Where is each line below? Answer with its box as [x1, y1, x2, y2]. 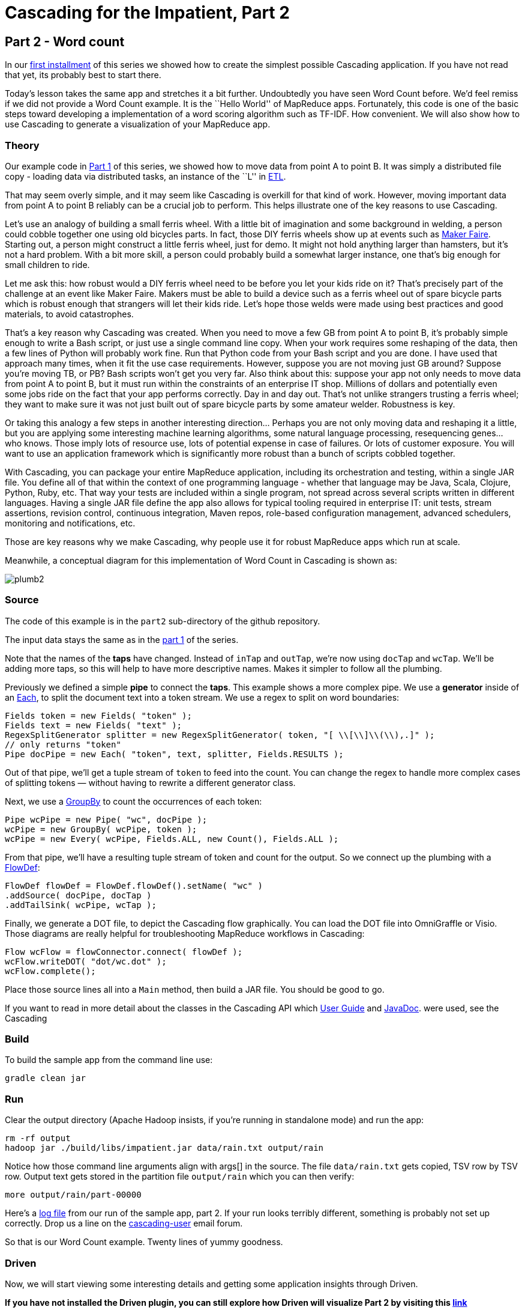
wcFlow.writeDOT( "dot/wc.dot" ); [5, 956, 167, 966]
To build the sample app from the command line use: [5, 1055, 213, 1065]
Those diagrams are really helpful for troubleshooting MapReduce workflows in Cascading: [5, 928, 365, 939]
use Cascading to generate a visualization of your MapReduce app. [5, 119, 271, 130]
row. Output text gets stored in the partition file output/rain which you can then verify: [5, 1171, 355, 1182]
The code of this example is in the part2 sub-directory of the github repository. [5, 615, 320, 626]
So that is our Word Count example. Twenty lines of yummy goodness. [5, 1237, 283, 1248]
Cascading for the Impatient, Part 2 [5, 2, 290, 23]
